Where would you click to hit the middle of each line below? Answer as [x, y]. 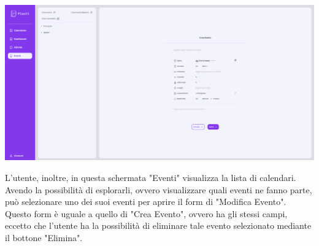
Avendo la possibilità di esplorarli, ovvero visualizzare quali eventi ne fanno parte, [159, 189]
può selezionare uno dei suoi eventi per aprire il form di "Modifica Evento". [146, 202]
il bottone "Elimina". [44, 238]
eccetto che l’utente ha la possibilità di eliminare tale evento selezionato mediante [158, 225]
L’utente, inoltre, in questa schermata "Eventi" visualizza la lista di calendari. [151, 178]
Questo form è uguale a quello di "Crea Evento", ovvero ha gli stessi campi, [146, 213]
